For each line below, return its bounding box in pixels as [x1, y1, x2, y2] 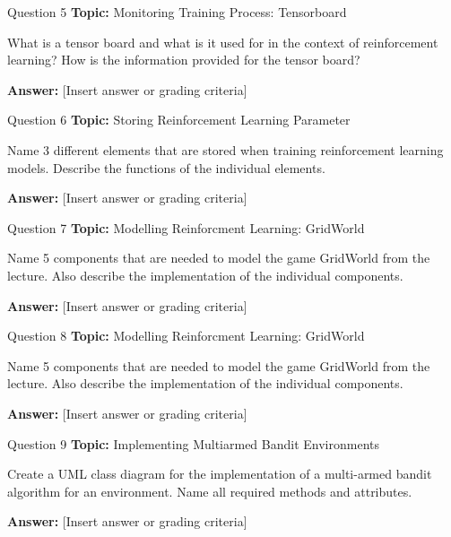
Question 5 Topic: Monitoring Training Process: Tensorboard [7, 3, 347, 21]
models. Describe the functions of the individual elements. [7, 158, 325, 177]
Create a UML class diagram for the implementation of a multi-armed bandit [7, 464, 432, 483]
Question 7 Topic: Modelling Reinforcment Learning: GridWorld [7, 218, 365, 237]
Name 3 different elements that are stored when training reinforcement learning [7, 140, 444, 159]
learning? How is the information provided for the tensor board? [7, 50, 360, 69]
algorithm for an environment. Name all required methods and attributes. [7, 481, 412, 500]
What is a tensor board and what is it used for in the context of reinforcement [7, 32, 438, 51]
